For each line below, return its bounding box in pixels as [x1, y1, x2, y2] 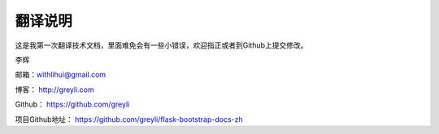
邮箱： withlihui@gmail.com [15, 69, 106, 80]
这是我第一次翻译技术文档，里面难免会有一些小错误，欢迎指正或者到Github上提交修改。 [15, 40, 308, 50]
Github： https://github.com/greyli [15, 99, 130, 109]
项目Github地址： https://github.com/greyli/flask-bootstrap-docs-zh [15, 114, 243, 124]
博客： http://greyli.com [15, 85, 94, 94]
